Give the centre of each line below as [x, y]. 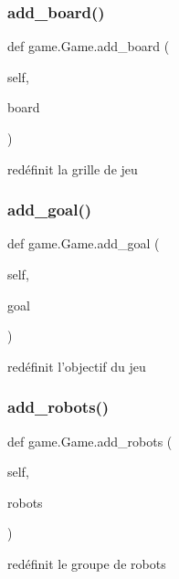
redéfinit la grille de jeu [73, 168]
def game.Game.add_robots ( [90, 441]
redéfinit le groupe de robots [87, 563]
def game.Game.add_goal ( [84, 243]
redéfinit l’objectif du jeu [77, 366]
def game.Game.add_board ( [89, 46]
